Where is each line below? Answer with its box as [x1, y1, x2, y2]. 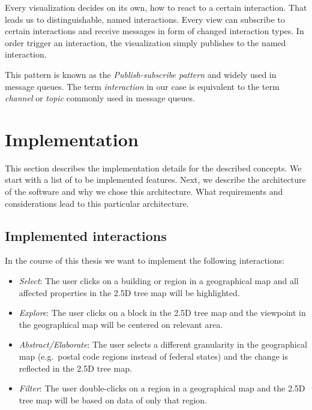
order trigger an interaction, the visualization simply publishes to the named [5, 36, 286, 49]
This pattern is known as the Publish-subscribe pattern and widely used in [5, 68, 277, 80]
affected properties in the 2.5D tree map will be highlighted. [19, 286, 240, 299]
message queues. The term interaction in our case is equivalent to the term [5, 80, 280, 92]
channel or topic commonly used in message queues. [5, 92, 195, 104]
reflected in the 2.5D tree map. [19, 361, 132, 374]
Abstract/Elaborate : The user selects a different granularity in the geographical [19, 338, 307, 351]
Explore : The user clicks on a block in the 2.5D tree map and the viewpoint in [19, 306, 306, 319]
